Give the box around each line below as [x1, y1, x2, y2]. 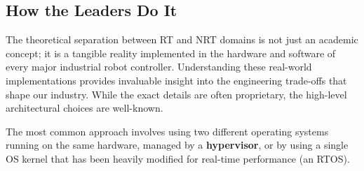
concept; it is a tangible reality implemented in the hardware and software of [6, 45, 336, 60]
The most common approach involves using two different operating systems [6, 124, 329, 138]
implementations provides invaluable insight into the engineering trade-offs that [6, 73, 347, 87]
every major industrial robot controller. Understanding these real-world [6, 59, 312, 74]
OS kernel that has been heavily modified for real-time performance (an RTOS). [6, 151, 350, 165]
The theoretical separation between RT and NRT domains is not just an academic [6, 32, 358, 47]
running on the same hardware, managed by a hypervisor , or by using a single [6, 137, 349, 152]
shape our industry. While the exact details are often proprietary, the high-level [6, 87, 347, 101]
